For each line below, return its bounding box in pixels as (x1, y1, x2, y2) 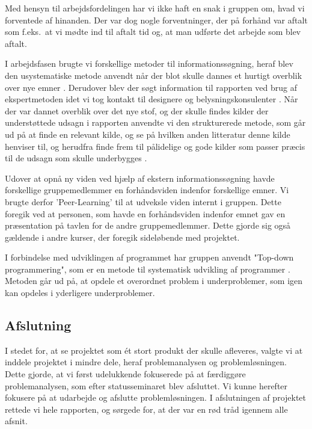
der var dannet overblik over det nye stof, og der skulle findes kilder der (5, 104, 269, 117)
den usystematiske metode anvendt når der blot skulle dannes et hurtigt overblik (5, 69, 302, 81)
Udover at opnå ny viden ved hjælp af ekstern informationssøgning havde (5, 171, 275, 184)
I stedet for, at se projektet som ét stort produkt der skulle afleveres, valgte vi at (5, 344, 303, 356)
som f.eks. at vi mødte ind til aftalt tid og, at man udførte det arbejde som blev (5, 25, 301, 38)
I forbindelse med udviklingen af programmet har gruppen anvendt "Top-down (5, 251, 294, 264)
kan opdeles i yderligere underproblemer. (5, 286, 155, 299)
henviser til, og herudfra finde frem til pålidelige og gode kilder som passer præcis (5, 140, 305, 152)
